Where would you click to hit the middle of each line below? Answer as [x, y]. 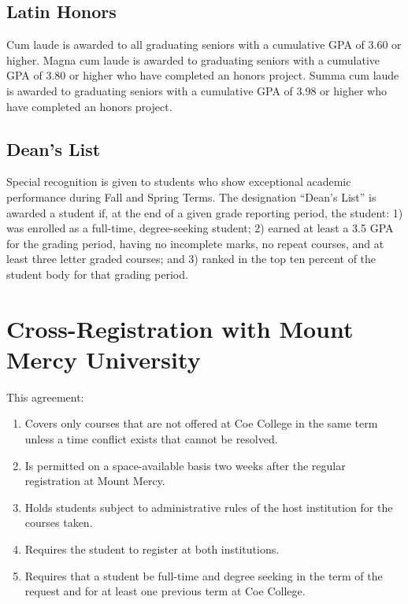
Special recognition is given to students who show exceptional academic [179, 182]
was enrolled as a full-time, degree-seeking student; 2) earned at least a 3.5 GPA [200, 228]
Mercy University [104, 359]
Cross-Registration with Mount [180, 328]
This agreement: [45, 396]
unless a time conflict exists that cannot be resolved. [151, 439]
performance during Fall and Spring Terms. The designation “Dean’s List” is [191, 196]
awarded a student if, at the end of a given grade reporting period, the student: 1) [205, 212]
